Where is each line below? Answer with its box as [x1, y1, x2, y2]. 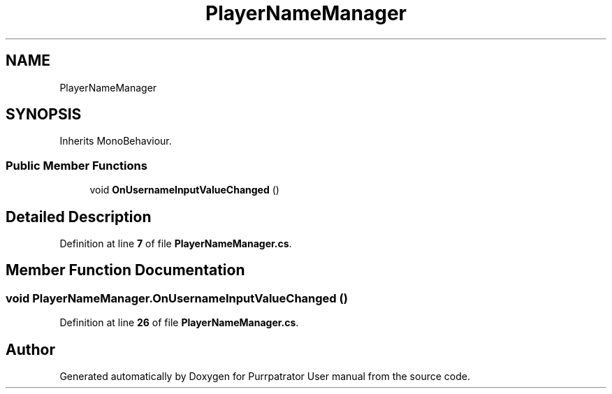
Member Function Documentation [6, 261, 245, 279]
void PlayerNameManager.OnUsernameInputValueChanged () [6, 291, 348, 305]
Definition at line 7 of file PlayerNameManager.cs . [59, 238, 292, 250]
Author [6, 340, 55, 358]
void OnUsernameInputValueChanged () [89, 184, 279, 196]
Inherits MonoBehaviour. [59, 135, 172, 147]
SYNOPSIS [6, 105, 82, 124]
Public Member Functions [6, 158, 147, 173]
